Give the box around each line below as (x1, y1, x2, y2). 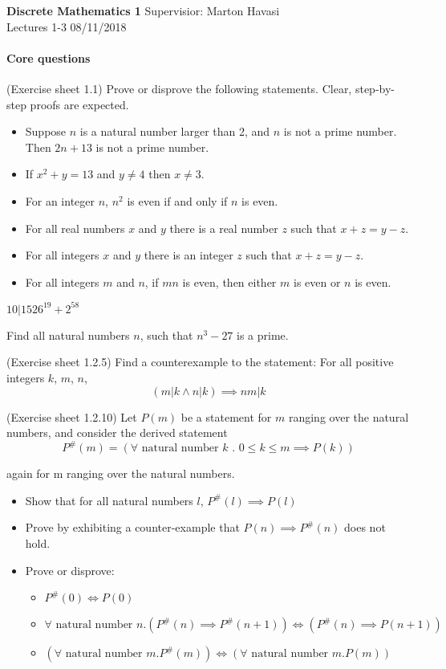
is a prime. (237, 326, 289, 343)
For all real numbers (25, 219, 125, 236)
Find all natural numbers (6, 326, 130, 343)
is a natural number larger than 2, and (79, 123, 270, 140)
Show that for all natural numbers (25, 492, 193, 508)
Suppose (25, 123, 67, 140)
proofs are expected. (30, 96, 129, 112)
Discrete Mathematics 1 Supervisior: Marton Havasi (6, 2, 280, 18)
